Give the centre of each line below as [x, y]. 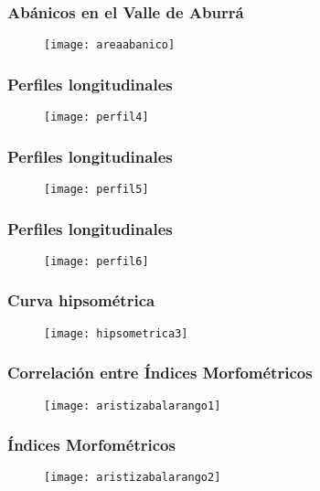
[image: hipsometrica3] [116, 333]
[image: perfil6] [96, 261]
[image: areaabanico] [110, 45]
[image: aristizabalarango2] [133, 478]
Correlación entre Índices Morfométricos [160, 373]
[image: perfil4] [96, 117]
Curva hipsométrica [81, 300]
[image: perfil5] [96, 189]
